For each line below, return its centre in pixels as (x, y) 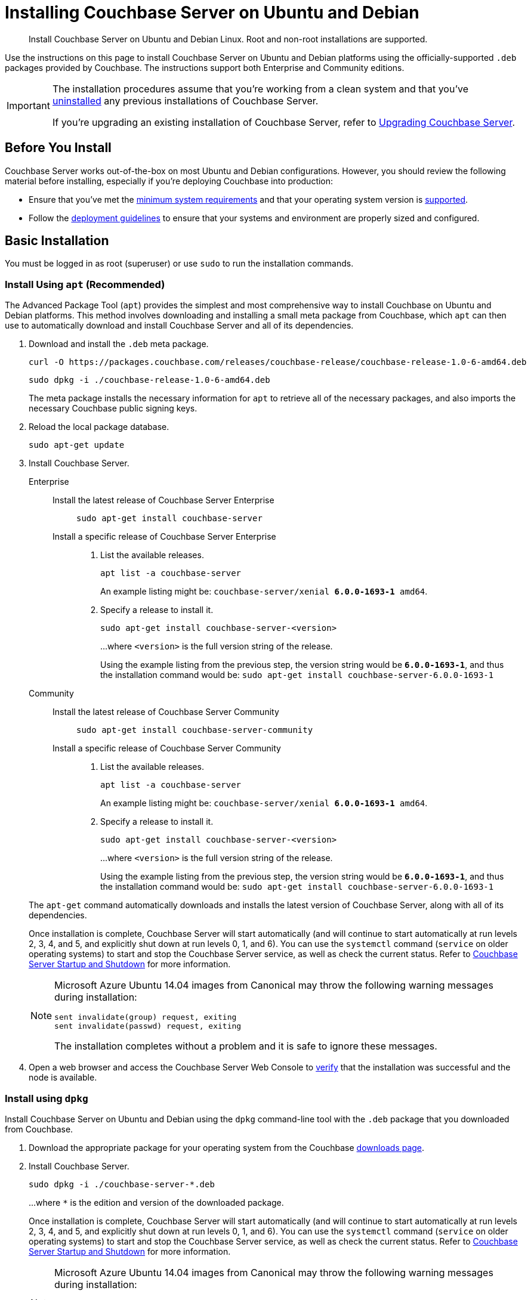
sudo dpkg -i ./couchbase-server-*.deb (122, 1184)
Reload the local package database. (99, 427)
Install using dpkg (47, 1098)
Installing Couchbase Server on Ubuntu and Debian (212, 13)
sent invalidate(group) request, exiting (146, 1017)
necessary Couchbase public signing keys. (113, 408)
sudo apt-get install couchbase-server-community (195, 730)
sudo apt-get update (77, 445)
